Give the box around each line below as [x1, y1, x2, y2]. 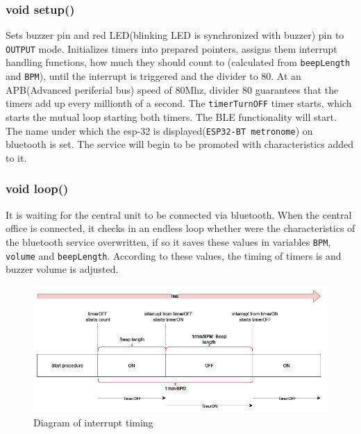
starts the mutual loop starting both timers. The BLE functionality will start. [6, 110, 337, 124]
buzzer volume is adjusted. [6, 262, 119, 276]
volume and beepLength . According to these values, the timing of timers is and [6, 248, 342, 262]
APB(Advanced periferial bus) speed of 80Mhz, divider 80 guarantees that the [6, 82, 339, 97]
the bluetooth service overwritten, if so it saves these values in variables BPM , [6, 234, 331, 249]
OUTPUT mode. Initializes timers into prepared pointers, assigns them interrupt [6, 41, 337, 56]
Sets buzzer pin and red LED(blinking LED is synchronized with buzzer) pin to [6, 28, 344, 42]
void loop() [6, 180, 69, 197]
